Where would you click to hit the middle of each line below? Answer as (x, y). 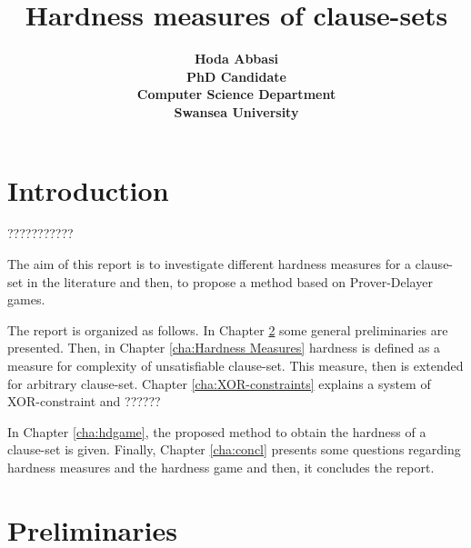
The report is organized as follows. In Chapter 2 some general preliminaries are (228, 329)
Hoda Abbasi (236, 59)
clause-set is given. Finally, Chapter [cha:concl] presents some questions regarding (234, 449)
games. (26, 299)
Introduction (88, 189)
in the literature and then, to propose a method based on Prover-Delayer (230, 281)
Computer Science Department (236, 94)
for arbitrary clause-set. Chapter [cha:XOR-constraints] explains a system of (219, 383)
